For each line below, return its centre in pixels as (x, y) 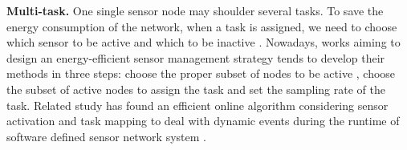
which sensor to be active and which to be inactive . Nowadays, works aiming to (203, 42)
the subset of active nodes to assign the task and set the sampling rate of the (196, 89)
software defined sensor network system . (106, 136)
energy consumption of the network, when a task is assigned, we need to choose (202, 26)
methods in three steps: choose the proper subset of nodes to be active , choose (201, 73)
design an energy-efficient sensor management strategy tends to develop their (196, 57)
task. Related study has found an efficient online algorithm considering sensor (197, 105)
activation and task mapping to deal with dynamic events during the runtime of (203, 121)
